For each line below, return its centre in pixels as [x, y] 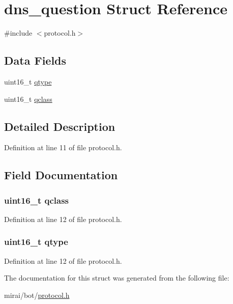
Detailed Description [60, 126]
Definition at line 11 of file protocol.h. [63, 147]
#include [18, 33]
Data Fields [35, 60]
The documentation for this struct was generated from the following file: [117, 278]
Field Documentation [61, 175]
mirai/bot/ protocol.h [37, 295]
